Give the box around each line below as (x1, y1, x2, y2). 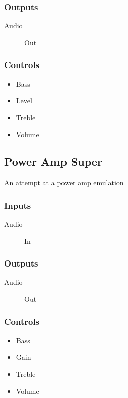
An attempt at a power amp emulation (4, 177, 124, 188)
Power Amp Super (4, 154, 102, 169)
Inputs (4, 198, 31, 211)
